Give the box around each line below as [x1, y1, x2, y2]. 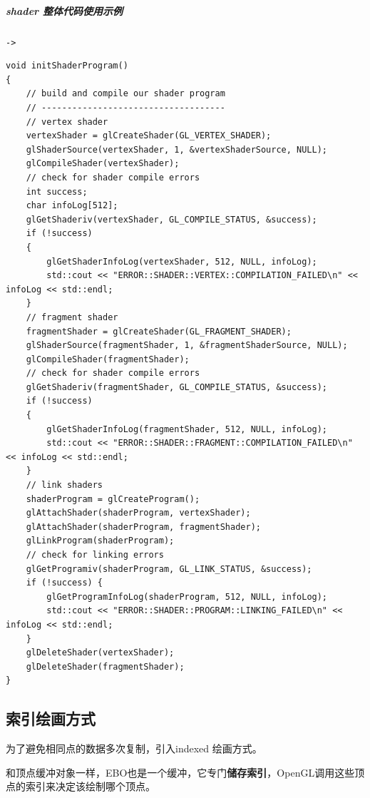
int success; [26, 186, 88, 197]
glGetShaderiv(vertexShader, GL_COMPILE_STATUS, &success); [26, 214, 317, 225]
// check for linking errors [26, 550, 164, 560]
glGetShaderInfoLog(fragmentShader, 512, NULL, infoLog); [46, 424, 328, 434]
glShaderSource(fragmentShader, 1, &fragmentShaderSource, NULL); [26, 340, 348, 351]
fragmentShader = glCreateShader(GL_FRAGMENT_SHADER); [26, 326, 292, 337]
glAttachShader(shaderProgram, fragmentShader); [26, 521, 261, 532]
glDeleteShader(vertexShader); [26, 648, 175, 658]
